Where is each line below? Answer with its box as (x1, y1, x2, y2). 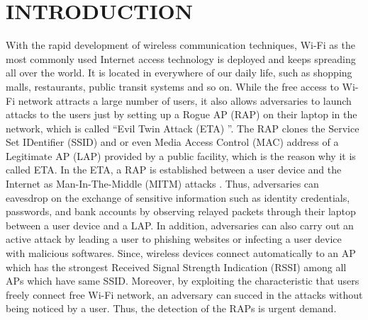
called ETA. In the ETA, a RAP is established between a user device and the (6, 162, 342, 177)
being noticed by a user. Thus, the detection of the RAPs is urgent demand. (6, 301, 337, 316)
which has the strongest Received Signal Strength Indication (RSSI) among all (6, 259, 347, 274)
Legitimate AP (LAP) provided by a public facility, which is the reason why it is (6, 148, 356, 163)
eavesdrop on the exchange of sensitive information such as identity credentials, (6, 190, 350, 205)
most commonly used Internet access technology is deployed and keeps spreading (6, 51, 356, 66)
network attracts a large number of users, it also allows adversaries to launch (18, 93, 352, 108)
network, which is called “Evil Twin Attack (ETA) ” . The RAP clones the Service (6, 120, 359, 135)
